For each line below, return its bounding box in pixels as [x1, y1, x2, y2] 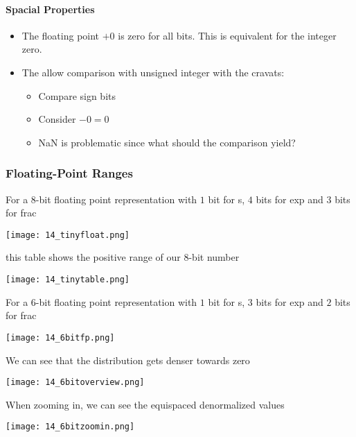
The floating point [21, 28, 100, 42]
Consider [38, 112, 76, 126]
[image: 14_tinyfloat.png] [6, 230, 130, 240]
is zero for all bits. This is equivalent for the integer [118, 28, 337, 42]
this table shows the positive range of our [6, 250, 181, 264]
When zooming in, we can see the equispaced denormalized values [6, 397, 285, 411]
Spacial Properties [6, 1, 95, 16]
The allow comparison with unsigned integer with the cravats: [21, 65, 285, 79]
